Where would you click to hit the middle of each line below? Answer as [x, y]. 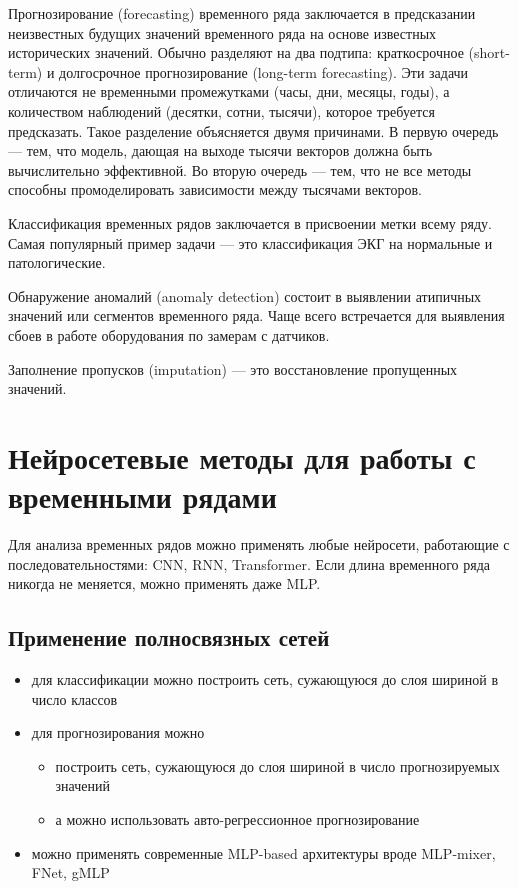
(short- [489, 52]
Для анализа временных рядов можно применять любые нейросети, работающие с [259, 544]
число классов [74, 698]
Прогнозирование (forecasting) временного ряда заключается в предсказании [242, 13]
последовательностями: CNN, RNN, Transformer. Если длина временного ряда [249, 563]
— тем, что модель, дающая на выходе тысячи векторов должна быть [220, 150]
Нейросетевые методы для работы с [242, 456]
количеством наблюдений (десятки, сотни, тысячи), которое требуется [221, 110]
